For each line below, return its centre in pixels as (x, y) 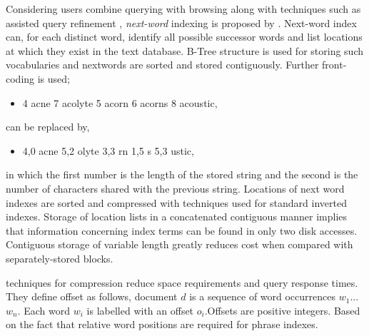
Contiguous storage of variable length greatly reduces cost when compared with (180, 244)
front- (334, 65)
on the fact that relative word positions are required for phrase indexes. (162, 324)
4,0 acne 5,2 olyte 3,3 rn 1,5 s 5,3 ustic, (108, 150)
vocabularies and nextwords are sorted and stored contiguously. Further (162, 65)
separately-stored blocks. (60, 258)
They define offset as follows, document (92, 296)
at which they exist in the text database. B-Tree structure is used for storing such (185, 50)
